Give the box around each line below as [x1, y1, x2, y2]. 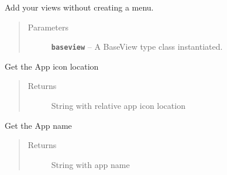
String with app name [51, 158, 130, 170]
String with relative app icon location [51, 99, 185, 112]
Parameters [27, 20, 68, 33]
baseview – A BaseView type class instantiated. [51, 40, 223, 53]
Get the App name [5, 119, 72, 131]
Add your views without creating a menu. [5, 1, 154, 13]
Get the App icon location [5, 60, 99, 72]
